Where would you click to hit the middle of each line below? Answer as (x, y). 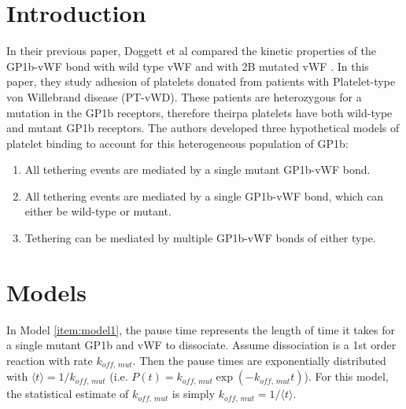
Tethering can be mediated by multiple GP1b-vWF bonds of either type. (200, 238)
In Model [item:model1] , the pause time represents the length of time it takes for (201, 329)
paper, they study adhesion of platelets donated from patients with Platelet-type (201, 81)
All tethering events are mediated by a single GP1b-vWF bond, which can (204, 195)
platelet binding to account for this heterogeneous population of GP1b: (177, 143)
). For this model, (346, 376)
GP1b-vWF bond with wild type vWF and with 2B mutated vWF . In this (188, 66)
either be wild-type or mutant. (98, 211)
